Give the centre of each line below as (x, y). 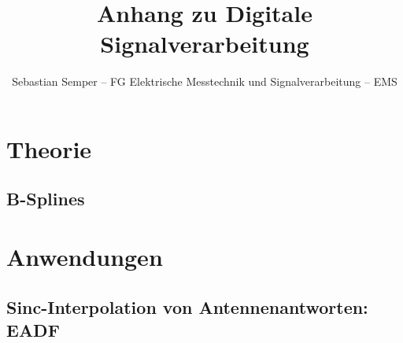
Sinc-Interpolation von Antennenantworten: (187, 306)
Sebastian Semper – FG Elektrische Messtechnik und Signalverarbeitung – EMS (205, 81)
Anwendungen (85, 257)
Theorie (49, 148)
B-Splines (46, 199)
